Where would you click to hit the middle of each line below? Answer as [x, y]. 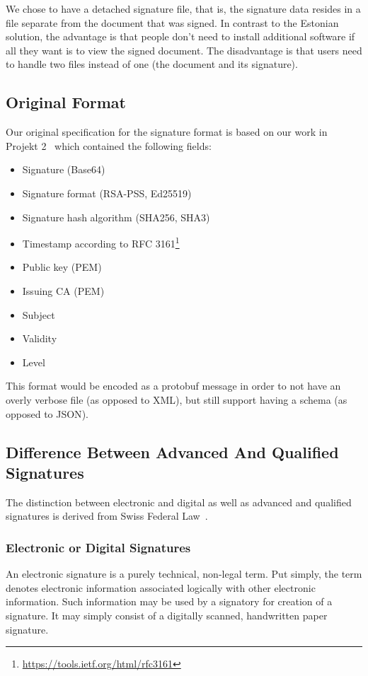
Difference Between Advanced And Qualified [172, 451]
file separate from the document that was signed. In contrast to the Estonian [172, 22]
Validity [40, 338]
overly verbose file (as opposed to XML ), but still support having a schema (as [177, 399]
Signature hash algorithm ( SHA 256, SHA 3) [116, 217]
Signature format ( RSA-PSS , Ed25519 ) [107, 193]
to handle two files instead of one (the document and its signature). [152, 64]
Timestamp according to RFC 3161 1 [101, 242]
